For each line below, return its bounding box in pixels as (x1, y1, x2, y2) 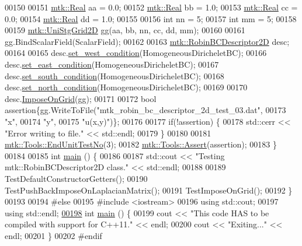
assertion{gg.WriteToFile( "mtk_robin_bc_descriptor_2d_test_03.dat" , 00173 (5, 104, 286, 116)
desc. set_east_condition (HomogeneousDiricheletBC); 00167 (5, 58, 219, 70)
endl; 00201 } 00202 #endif (5, 229, 102, 241)
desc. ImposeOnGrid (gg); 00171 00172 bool (5, 92, 157, 104)
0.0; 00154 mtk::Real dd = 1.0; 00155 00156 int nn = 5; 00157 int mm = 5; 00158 (5, 12, 297, 24)
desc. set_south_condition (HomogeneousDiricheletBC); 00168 (5, 69, 224, 82)
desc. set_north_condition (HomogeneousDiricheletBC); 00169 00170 (5, 81, 248, 93)
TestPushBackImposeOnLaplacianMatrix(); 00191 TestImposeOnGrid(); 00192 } (5, 184, 293, 196)
